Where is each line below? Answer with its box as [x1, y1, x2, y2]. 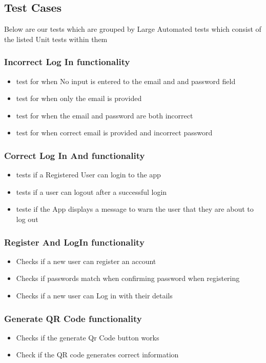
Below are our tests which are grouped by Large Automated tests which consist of [4, 24, 261, 34]
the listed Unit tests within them [4, 33, 108, 44]
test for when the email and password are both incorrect [16, 110, 193, 120]
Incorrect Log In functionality [4, 55, 130, 68]
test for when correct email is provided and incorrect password [16, 127, 213, 138]
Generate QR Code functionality [4, 312, 142, 325]
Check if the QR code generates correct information [16, 349, 179, 360]
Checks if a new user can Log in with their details [16, 290, 173, 300]
